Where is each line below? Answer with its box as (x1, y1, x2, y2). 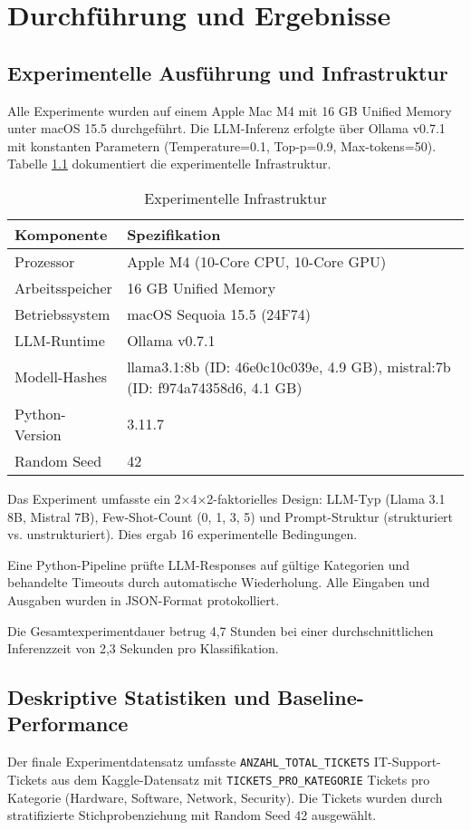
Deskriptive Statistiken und (7, 683, 271, 711)
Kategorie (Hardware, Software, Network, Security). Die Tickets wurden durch (7, 787, 443, 806)
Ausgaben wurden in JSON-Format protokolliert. (7, 590, 280, 609)
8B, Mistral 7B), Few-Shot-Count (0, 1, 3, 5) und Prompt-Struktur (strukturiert (7, 507, 454, 526)
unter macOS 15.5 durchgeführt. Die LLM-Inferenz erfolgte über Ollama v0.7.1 (7, 119, 446, 138)
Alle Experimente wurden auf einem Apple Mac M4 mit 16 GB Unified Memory (7, 101, 452, 120)
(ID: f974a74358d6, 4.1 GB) (127, 376, 303, 398)
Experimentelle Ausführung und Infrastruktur (7, 58, 448, 86)
